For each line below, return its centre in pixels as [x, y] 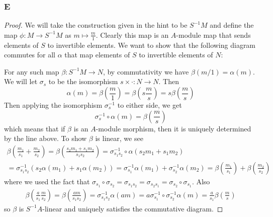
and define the [232, 25]
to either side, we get [150, 105]
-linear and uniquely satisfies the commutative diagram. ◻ [133, 208]
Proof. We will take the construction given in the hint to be [96, 25]
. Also [201, 181]
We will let [21, 81]
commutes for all [30, 55]
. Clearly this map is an [132, 34]
